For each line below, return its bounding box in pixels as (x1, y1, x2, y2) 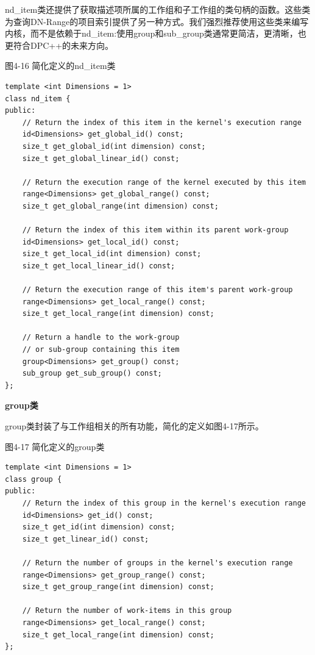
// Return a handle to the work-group (22, 333, 180, 342)
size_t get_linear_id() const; (22, 534, 149, 543)
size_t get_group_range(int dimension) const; (22, 582, 214, 592)
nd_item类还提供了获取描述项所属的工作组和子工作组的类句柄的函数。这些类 (5, 3, 311, 15)
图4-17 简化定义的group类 (5, 440, 105, 453)
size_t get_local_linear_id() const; (22, 261, 175, 270)
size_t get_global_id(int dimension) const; (22, 141, 206, 151)
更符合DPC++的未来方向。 (5, 38, 114, 51)
